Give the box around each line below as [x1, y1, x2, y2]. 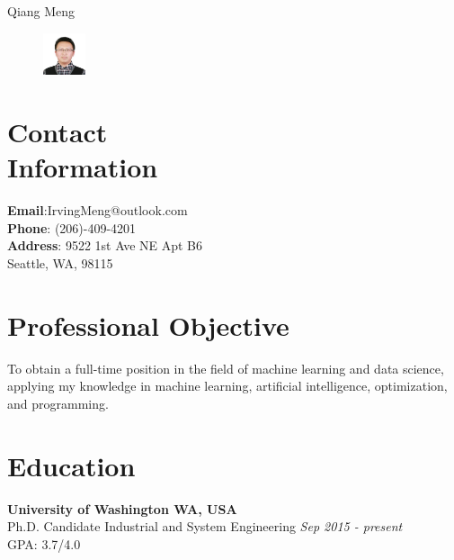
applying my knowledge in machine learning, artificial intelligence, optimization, [7, 376, 448, 395]
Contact [7, 113, 108, 149]
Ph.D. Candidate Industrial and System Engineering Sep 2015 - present [7, 517, 403, 536]
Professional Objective [7, 306, 289, 343]
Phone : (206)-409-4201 [7, 218, 137, 237]
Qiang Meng [7, 2, 76, 20]
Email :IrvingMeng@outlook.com [7, 201, 188, 220]
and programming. [7, 393, 109, 412]
